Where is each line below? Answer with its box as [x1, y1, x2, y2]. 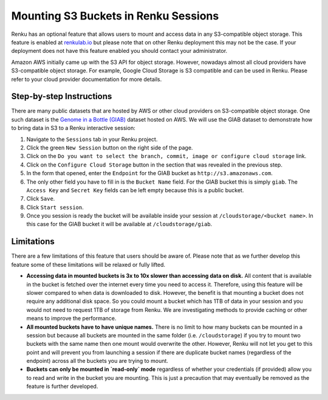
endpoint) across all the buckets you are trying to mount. [26, 357, 168, 365]
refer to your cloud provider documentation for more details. [11, 75, 162, 83]
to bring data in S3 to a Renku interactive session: [11, 125, 136, 132]
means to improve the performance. [26, 315, 117, 322]
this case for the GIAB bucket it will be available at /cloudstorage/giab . [26, 221, 213, 228]
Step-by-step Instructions [11, 91, 112, 102]
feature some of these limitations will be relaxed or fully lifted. [11, 261, 166, 268]
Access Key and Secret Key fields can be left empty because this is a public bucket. [26, 186, 244, 194]
